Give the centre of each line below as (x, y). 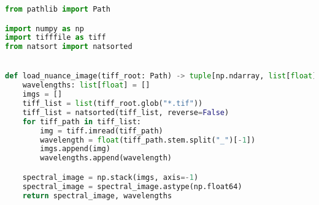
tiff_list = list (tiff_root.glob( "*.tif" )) (113, 104)
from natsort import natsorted (69, 47)
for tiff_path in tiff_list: (82, 121)
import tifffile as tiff (56, 38)
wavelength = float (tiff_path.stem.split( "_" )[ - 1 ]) (148, 140)
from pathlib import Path (58, 9)
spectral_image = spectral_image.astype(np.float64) (132, 186)
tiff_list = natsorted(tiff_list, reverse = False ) (126, 112)
